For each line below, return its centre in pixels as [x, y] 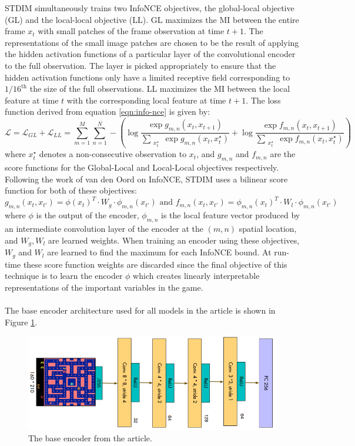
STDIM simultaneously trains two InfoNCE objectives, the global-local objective [150, 8]
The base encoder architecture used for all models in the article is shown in [140, 310]
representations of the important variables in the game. [104, 287]
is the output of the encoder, [88, 215]
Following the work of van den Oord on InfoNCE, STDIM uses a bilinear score [146, 179]
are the [283, 154]
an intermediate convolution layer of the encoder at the [104, 229]
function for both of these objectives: [71, 190]
